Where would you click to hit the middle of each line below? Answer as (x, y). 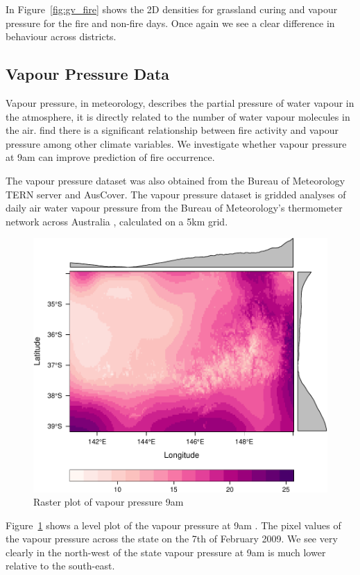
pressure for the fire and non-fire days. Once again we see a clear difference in (170, 23)
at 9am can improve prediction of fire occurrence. (110, 157)
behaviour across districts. (61, 36)
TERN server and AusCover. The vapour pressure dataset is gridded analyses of (176, 194)
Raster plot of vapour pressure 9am (109, 502)
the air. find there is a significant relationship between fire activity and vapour (172, 130)
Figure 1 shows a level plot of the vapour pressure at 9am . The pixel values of (173, 525)
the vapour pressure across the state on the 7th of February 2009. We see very (172, 539)
